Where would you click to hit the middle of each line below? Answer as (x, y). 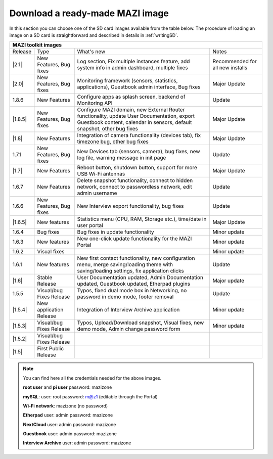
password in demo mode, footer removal (125, 297)
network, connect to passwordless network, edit (134, 187)
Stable (45, 278)
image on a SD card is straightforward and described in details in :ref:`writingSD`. (94, 35)
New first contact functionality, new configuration (136, 258)
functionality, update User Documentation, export (136, 116)
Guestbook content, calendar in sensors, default (134, 122)
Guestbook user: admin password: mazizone (70, 434)
